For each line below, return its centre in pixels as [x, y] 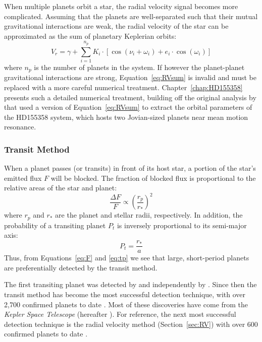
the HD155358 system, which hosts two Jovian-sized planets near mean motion [126, 117]
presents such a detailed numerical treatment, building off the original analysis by [130, 97]
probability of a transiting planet [55, 225]
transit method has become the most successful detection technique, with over [125, 294]
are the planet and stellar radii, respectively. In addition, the [149, 215]
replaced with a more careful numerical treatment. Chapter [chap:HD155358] [123, 87]
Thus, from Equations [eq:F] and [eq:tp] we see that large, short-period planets [127, 258]
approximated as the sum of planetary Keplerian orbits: [90, 36]
